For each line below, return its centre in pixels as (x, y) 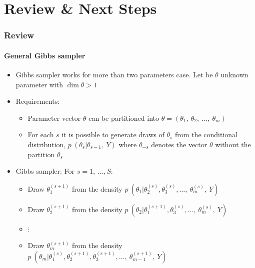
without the (233, 144)
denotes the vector (179, 144)
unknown (234, 75)
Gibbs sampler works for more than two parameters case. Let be (114, 75)
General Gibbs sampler (45, 55)
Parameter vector (54, 118)
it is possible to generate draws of (113, 134)
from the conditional (206, 134)
